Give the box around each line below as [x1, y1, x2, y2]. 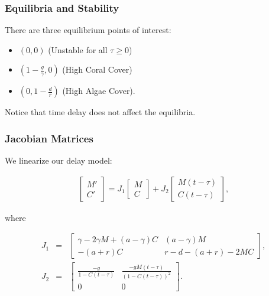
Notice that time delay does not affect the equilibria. [5, 106, 196, 118]
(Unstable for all [48, 43, 108, 56]
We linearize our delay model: [5, 154, 112, 167]
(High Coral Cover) [62, 63, 132, 76]
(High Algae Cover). [62, 84, 135, 97]
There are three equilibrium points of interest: [5, 24, 171, 36]
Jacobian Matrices [5, 131, 93, 145]
